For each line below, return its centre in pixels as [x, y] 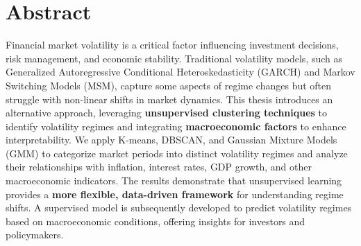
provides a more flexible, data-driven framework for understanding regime [175, 194]
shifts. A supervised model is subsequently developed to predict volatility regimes [179, 208]
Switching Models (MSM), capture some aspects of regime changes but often [169, 85]
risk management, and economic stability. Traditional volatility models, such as [174, 58]
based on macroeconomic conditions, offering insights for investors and [156, 221]
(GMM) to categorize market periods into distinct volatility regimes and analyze [177, 153]
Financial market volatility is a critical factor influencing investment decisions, [172, 45]
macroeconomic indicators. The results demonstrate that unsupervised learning [174, 181]
